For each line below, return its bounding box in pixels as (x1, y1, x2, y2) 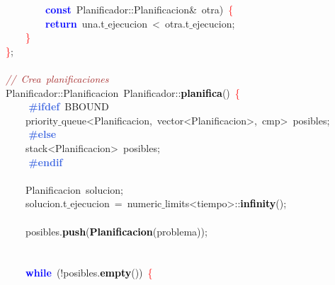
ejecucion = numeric (70, 196, 162, 211)
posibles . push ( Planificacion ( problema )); (25, 223, 208, 238)
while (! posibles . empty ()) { (25, 265, 153, 280)
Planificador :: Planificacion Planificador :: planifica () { (6, 85, 240, 100)
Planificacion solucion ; (25, 182, 123, 197)
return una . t (45, 16, 105, 30)
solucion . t (25, 196, 67, 211)
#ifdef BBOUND (28, 99, 109, 114)
